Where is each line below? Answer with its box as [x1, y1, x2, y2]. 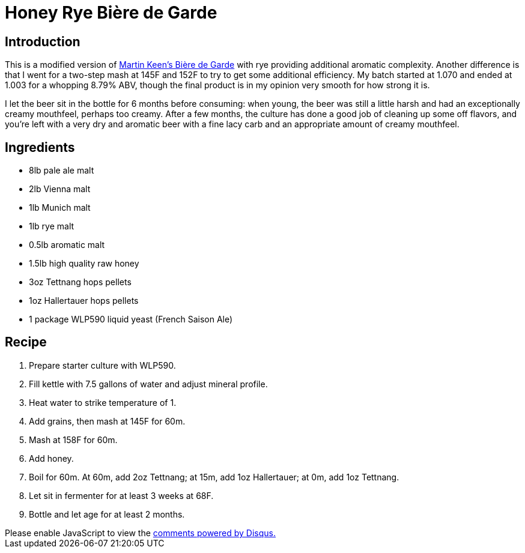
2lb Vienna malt [29, 184, 91, 195]
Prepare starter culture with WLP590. [29, 360, 176, 370]
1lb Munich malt [29, 202, 91, 213]
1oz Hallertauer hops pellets [29, 295, 139, 306]
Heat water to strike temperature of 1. [29, 397, 177, 408]
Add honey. [29, 453, 74, 464]
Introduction [5, 34, 80, 49]
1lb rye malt [29, 221, 74, 232]
